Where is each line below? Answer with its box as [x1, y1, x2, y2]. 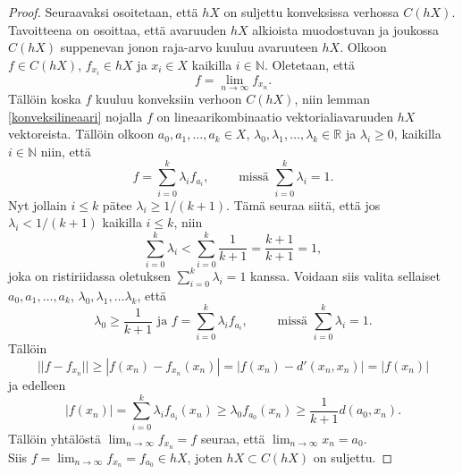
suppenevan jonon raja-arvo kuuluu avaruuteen [60, 38, 318, 56]
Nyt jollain [8, 195, 67, 214]
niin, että [40, 141, 91, 160]
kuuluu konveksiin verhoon [96, 89, 242, 108]
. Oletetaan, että [264, 55, 356, 73]
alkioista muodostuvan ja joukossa [252, 20, 440, 38]
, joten [187, 447, 223, 466]
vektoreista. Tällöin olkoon [8, 124, 155, 143]
